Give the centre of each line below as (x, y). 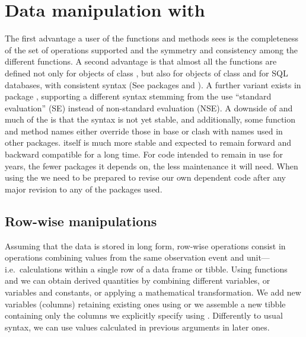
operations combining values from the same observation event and (125, 257)
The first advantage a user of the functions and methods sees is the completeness (152, 38)
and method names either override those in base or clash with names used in (144, 131)
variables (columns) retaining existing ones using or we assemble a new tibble (145, 304)
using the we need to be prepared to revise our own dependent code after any (145, 177)
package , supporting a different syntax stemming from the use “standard (138, 96)
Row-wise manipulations (81, 221)
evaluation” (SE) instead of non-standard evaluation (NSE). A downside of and (149, 107)
